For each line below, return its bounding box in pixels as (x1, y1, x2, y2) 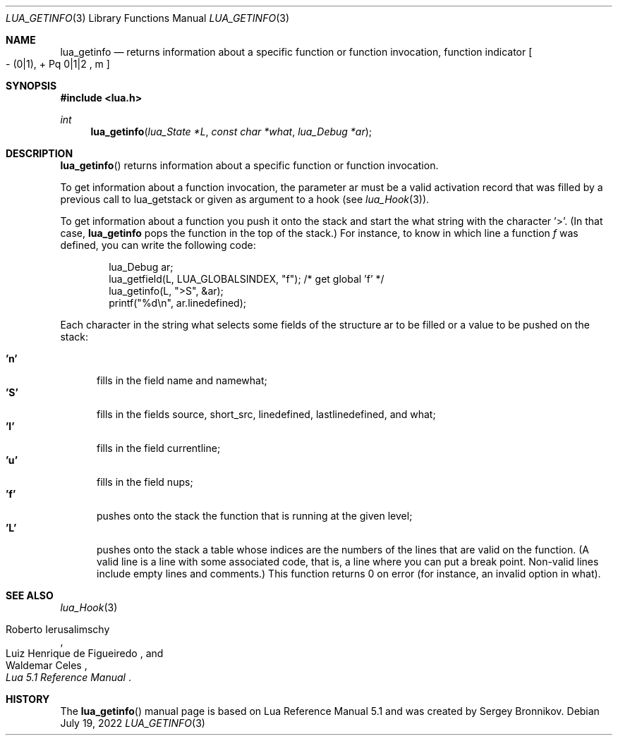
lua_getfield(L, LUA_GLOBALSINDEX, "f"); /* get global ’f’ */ (109, 273, 384, 285)
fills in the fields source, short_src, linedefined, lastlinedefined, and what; (97, 408, 436, 420)
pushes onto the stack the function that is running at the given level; (97, 510, 413, 522)
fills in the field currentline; (97, 442, 221, 454)
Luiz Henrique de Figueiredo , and (6, 647, 164, 659)
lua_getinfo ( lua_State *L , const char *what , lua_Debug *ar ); (90, 125, 372, 137)
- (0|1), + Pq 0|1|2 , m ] (6, 58, 110, 70)
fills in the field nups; (97, 476, 193, 488)
